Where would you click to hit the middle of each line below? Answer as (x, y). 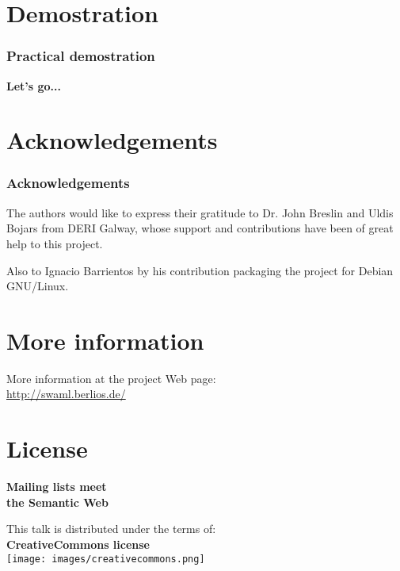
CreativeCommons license (78, 544)
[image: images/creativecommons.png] (106, 559)
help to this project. (55, 243)
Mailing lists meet (57, 487)
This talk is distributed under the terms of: (111, 529)
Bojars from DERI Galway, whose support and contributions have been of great (200, 228)
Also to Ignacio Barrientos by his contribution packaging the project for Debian (200, 270)
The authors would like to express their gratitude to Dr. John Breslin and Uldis (200, 212)
